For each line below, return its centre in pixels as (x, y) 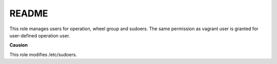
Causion (19, 45)
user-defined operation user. (40, 35)
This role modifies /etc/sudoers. (43, 54)
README (29, 13)
